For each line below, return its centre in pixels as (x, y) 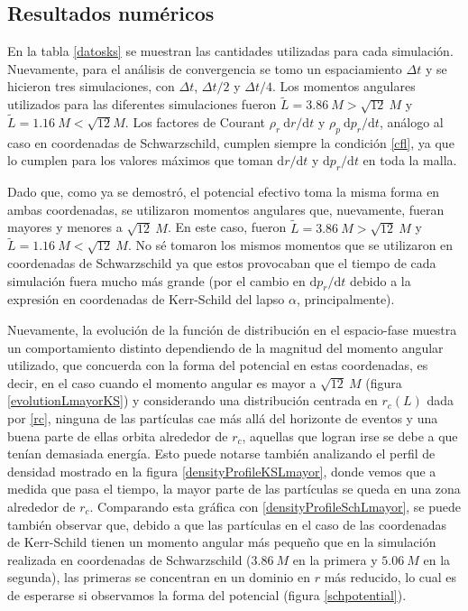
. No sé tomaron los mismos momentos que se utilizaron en (290, 245)
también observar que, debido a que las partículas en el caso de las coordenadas (227, 524)
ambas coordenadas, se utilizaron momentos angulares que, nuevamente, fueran (226, 209)
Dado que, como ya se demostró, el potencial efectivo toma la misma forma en (224, 192)
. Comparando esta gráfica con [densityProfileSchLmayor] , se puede (275, 506)
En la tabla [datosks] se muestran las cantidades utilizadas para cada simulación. (230, 51)
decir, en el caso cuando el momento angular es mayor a (162, 382)
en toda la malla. (410, 160)
